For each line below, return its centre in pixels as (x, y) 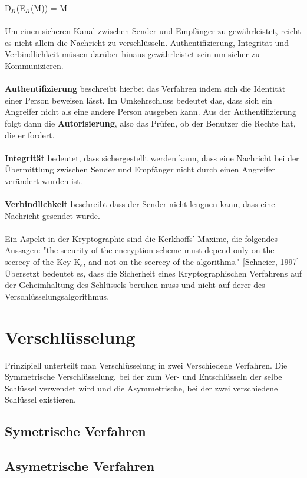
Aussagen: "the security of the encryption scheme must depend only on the (140, 250)
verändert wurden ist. (44, 180)
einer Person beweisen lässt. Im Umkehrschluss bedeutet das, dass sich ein (138, 100)
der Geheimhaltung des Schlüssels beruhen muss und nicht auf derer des (135, 285)
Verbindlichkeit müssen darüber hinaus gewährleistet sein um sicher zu (132, 54)
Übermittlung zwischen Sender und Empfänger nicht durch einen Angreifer (140, 169)
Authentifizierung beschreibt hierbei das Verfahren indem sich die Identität (145, 89)
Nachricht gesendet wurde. (52, 215)
